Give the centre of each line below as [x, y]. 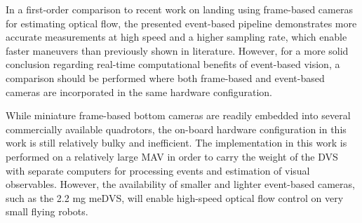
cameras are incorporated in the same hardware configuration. [139, 92]
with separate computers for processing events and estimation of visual [158, 170]
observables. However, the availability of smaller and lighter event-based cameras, [180, 184]
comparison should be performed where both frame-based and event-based [165, 77]
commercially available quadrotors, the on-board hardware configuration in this [176, 129]
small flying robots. [47, 211]
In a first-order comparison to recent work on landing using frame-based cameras [179, 9]
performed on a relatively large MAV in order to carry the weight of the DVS [172, 156]
